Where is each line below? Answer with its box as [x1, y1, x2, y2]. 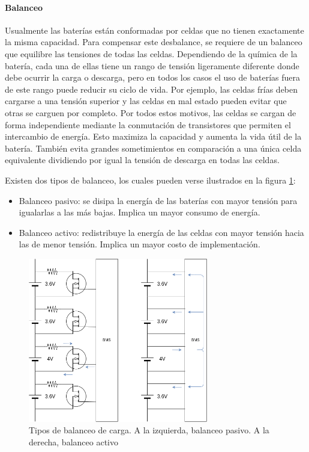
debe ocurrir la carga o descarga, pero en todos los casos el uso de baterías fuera [5, 71, 300, 84]
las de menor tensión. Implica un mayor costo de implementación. [19, 238, 260, 250]
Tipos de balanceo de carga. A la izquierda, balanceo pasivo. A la [29, 424, 269, 436]
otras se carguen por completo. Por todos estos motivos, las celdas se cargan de [5, 106, 296, 119]
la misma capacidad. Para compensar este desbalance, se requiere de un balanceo [5, 36, 302, 48]
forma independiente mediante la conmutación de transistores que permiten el [5, 118, 291, 131]
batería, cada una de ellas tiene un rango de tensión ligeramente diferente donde [5, 59, 299, 72]
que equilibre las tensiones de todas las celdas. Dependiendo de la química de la [5, 47, 298, 60]
